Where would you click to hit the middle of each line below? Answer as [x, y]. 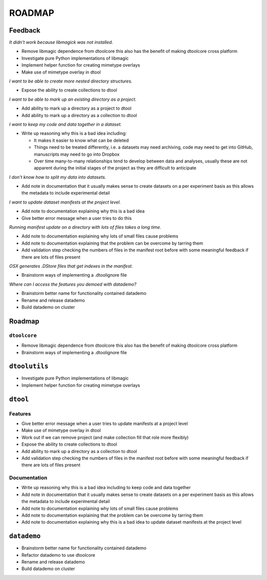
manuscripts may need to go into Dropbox [77, 154]
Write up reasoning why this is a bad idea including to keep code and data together [106, 488]
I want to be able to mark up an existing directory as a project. [73, 99]
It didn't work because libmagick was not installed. [61, 42]
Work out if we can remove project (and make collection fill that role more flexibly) [105, 437]
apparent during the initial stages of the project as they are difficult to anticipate [115, 168]
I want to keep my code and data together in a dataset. [66, 124]
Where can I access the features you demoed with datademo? [73, 284]
